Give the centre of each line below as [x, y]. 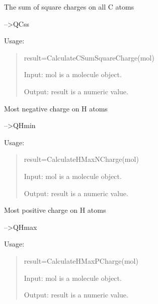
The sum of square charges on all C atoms [69, 7]
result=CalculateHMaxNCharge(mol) [81, 159]
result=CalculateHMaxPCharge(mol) [81, 260]
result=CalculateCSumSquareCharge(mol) [89, 57]
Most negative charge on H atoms [56, 108]
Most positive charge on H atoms [55, 210]
